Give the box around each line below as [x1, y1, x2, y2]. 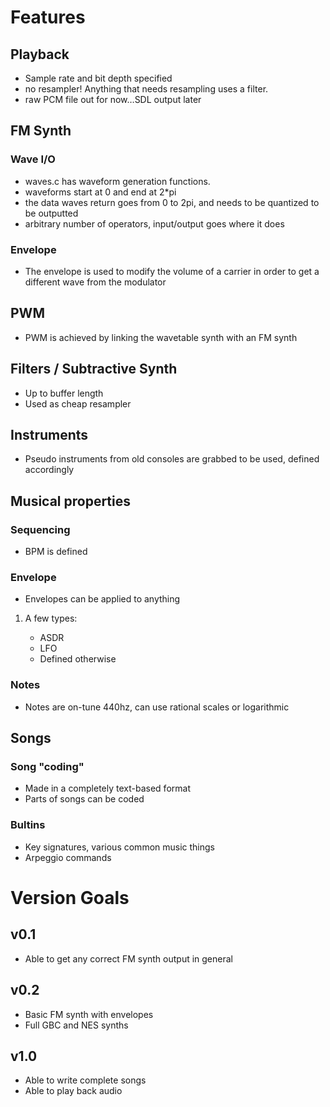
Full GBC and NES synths [24, 1019, 129, 1031]
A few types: [24, 612, 78, 625]
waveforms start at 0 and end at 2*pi [24, 186, 177, 198]
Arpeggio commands [24, 851, 112, 863]
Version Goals [10, 886, 130, 909]
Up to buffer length [24, 387, 104, 399]
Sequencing [10, 522, 71, 536]
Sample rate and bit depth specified [24, 72, 173, 84]
